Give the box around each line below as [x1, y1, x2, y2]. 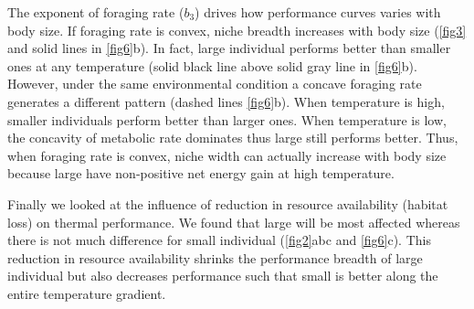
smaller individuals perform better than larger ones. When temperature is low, [7, 110, 447, 129]
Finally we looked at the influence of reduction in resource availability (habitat [7, 194, 448, 213]
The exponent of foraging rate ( [7, 3, 184, 21]
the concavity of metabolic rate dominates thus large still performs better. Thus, [7, 128, 458, 147]
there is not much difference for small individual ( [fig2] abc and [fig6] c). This [7, 230, 431, 250]
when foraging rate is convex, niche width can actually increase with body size [7, 145, 447, 165]
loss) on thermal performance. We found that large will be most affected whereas [7, 212, 460, 231]
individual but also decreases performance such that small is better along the [7, 266, 438, 285]
